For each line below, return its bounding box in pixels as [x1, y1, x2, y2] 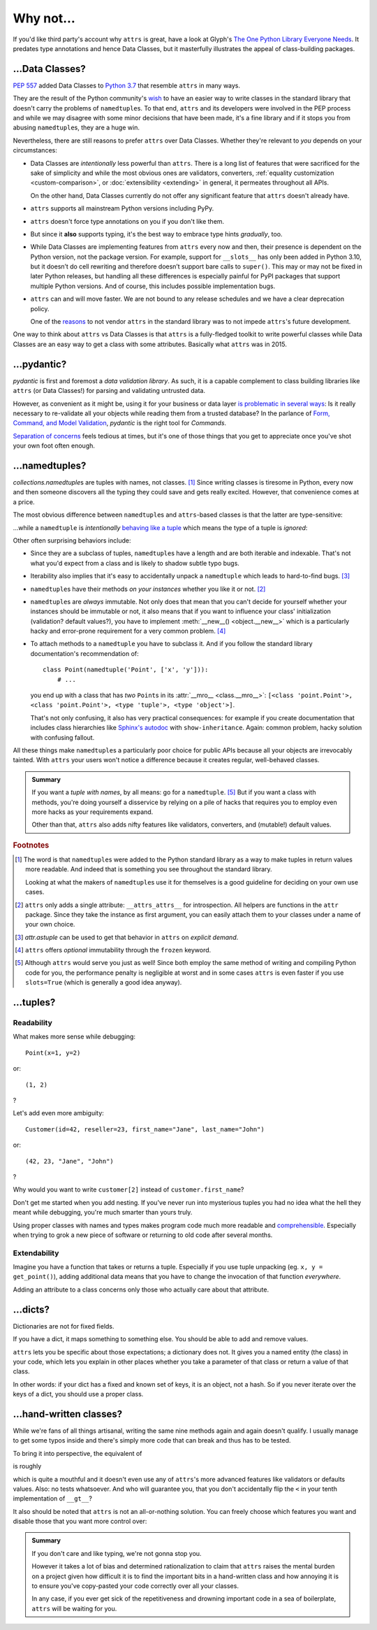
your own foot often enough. [13, 441, 96, 450]
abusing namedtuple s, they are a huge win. [13, 123, 140, 132]
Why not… [13, 10, 76, 26]
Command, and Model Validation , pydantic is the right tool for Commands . [13, 419, 227, 427]
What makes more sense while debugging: [13, 1032, 136, 1041]
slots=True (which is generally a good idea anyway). [25, 978, 182, 987]
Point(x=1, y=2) [25, 1049, 81, 1057]
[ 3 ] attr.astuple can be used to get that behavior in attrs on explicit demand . [15, 933, 239, 941]
